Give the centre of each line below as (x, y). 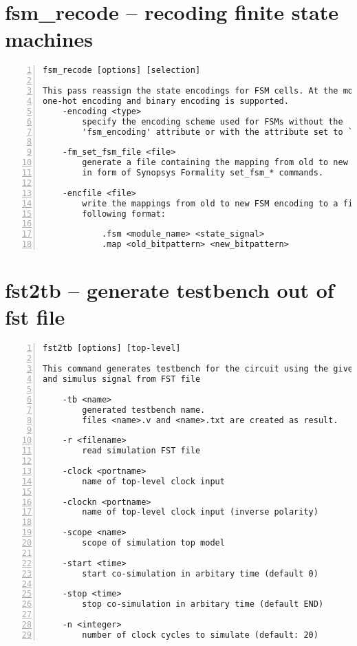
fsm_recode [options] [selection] (122, 71)
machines (49, 39)
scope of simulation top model (153, 543)
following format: (124, 214)
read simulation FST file (141, 451)
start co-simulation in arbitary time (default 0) (200, 573)
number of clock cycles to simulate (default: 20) (200, 635)
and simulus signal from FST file (122, 379)
